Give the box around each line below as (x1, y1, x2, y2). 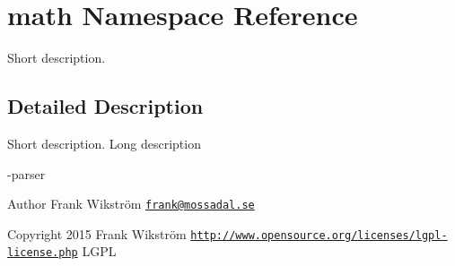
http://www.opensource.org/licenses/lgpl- (190, 228, 448, 242)
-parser (7, 164, 46, 183)
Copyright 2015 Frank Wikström (7, 224, 187, 243)
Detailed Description (7, 92, 204, 120)
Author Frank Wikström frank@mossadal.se (7, 194, 255, 213)
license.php (7, 246, 78, 260)
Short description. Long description (7, 133, 201, 152)
